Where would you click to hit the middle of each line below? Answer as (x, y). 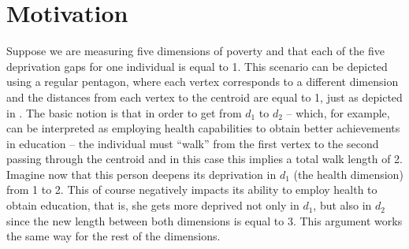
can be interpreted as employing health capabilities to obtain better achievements (203, 128)
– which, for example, (338, 112)
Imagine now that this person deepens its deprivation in (141, 174)
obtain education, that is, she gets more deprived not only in (153, 205)
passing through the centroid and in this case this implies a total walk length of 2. (204, 159)
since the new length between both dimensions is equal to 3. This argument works (204, 220)
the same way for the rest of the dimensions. (113, 236)
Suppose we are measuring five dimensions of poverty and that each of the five (195, 51)
